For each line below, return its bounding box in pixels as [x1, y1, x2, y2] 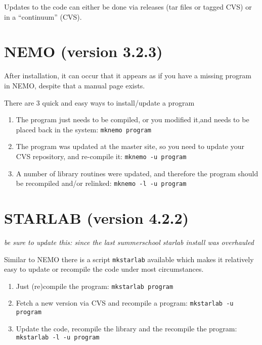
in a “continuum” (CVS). [4, 11, 82, 22]
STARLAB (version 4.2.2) [4, 208, 189, 228]
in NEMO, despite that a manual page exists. [4, 80, 145, 90]
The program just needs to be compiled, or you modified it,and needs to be [16, 114, 249, 125]
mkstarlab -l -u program [16, 334, 100, 341]
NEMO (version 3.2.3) [4, 41, 163, 62]
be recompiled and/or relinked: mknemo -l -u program [16, 178, 187, 188]
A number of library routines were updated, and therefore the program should [16, 168, 258, 178]
